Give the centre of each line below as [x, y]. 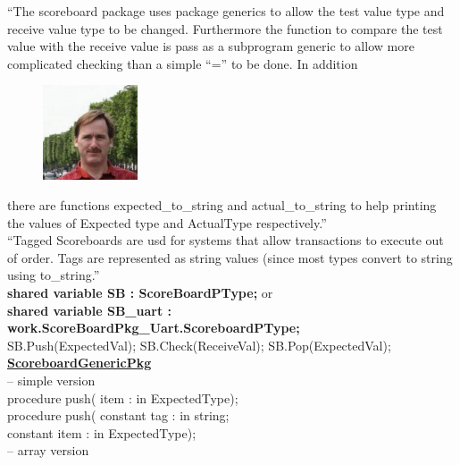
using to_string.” [54, 275]
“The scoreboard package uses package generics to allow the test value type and [226, 11]
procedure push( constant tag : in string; [118, 415]
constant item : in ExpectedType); [102, 432]
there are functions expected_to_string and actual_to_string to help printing [222, 204]
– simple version [51, 380]
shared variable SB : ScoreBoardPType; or [140, 292]
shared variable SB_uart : [90, 310]
